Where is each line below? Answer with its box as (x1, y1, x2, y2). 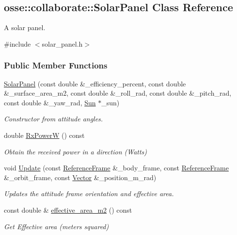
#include (4, 38, 31, 49)
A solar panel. (4, 22, 46, 33)
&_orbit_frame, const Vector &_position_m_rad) (4, 172, 157, 182)
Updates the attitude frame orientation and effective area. (4, 188, 174, 199)
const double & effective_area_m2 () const (4, 204, 132, 215)
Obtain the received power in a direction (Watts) (4, 146, 147, 156)
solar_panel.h (42, 38, 83, 49)
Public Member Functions (4, 59, 108, 71)
